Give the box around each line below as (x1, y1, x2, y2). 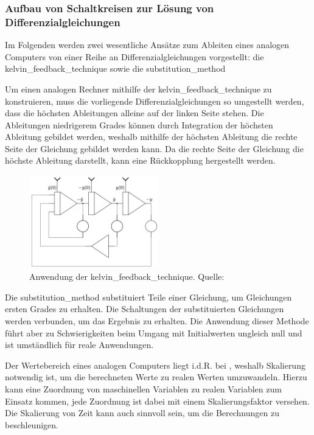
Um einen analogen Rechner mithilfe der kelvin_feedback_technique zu (5, 82, 272, 95)
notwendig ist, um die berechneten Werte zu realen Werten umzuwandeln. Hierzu (5, 371, 307, 383)
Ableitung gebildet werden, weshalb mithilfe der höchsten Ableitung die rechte (5, 130, 298, 143)
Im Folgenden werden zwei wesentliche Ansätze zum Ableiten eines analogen (5, 38, 290, 51)
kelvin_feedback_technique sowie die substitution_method (5, 62, 226, 75)
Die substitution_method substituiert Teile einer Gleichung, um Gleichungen (5, 290, 292, 303)
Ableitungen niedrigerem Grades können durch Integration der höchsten (5, 118, 273, 131)
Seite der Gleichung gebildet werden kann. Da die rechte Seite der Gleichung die (5, 142, 304, 155)
